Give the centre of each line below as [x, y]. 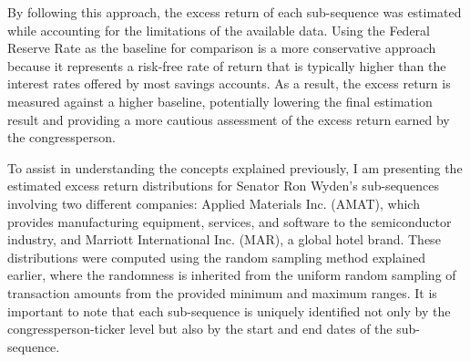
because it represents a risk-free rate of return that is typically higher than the [227, 65]
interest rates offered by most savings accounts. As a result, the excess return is [229, 83]
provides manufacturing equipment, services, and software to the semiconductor [230, 221]
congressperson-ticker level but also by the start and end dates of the [200, 329]
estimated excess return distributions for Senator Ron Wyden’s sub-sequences [223, 186]
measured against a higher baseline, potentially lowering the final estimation [220, 101]
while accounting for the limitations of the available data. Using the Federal [219, 30]
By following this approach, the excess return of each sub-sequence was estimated [235, 12]
